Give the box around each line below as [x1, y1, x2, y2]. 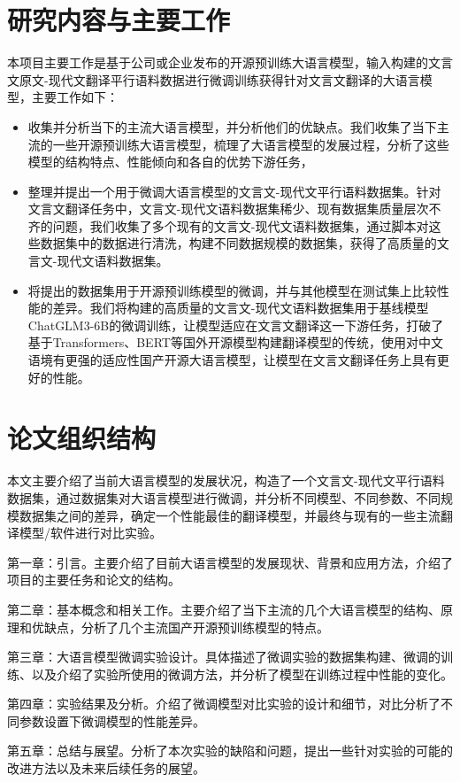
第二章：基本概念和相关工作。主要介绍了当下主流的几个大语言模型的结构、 [7, 600, 441, 618]
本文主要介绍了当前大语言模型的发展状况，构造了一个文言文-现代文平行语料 [7, 471, 445, 490]
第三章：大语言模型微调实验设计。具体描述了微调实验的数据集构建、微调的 [7, 647, 441, 666]
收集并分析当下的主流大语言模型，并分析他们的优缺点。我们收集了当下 [27, 117, 437, 135]
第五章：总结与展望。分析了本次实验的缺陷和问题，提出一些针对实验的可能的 [7, 741, 453, 760]
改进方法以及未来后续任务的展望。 [7, 759, 205, 778]
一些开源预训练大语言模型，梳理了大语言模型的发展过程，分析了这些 [52, 135, 449, 153]
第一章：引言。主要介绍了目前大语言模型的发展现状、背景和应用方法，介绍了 [7, 553, 453, 571]
